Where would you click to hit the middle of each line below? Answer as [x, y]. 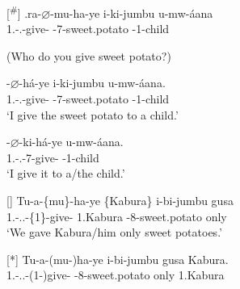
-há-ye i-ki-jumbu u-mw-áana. [92, 83]
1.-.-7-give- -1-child [53, 157]
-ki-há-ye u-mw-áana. [71, 142]
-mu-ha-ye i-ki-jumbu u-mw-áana [132, 13]
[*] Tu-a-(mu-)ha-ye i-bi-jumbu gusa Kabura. [118, 259]
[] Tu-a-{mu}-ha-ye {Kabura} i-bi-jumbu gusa [120, 200]
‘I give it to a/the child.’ [66, 173]
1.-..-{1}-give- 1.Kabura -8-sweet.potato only [117, 216]
